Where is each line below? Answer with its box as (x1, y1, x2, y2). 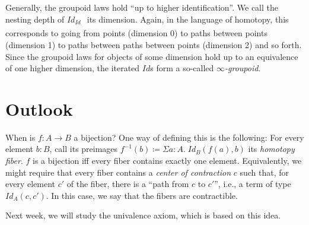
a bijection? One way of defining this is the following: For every (74, 131, 304, 143)
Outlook (5, 96, 73, 121)
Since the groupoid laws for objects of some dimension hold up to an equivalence (5, 50, 298, 62)
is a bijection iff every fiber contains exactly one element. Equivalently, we (33, 154, 302, 167)
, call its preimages (49, 142, 118, 155)
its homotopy (248, 142, 295, 155)
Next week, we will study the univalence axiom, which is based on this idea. (5, 209, 281, 221)
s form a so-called (150, 62, 214, 74)
